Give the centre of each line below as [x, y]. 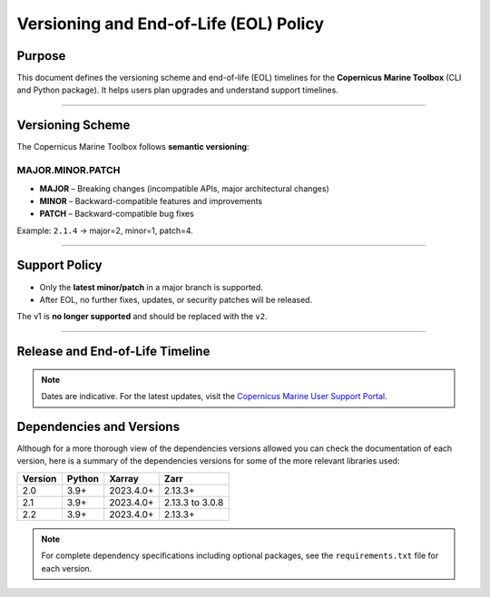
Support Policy [60, 265]
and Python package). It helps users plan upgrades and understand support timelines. [178, 90]
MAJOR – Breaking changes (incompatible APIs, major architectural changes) [185, 188]
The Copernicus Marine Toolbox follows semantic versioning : [133, 147]
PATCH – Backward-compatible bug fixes [117, 214]
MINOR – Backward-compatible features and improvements [151, 201]
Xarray [124, 478]
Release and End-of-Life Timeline [113, 352]
